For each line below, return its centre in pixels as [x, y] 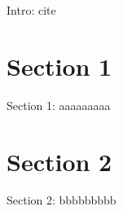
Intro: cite [31, 10]
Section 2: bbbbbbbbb [62, 200]
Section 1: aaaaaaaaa [59, 105]
